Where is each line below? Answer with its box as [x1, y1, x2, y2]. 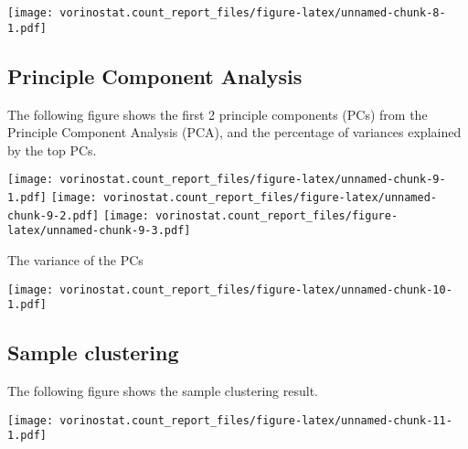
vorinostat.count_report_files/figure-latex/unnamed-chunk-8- [59, 6, 446, 19]
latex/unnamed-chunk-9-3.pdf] [7, 224, 191, 238]
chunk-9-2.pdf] [7, 208, 100, 222]
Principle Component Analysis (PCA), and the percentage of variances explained [7, 123, 462, 142]
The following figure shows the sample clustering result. [7, 381, 318, 401]
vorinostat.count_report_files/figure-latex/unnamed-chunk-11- [59, 413, 452, 427]
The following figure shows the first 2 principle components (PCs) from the [7, 104, 428, 123]
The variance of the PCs [7, 250, 144, 269]
